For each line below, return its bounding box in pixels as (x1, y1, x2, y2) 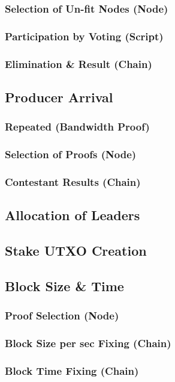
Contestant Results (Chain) (5, 174, 141, 189)
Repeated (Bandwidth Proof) (5, 119, 150, 134)
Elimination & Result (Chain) (5, 56, 152, 71)
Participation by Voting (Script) (5, 28, 164, 43)
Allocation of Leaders (5, 206, 140, 224)
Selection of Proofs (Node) (5, 147, 137, 162)
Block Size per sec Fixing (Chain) (5, 335, 171, 350)
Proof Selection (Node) (5, 308, 119, 323)
